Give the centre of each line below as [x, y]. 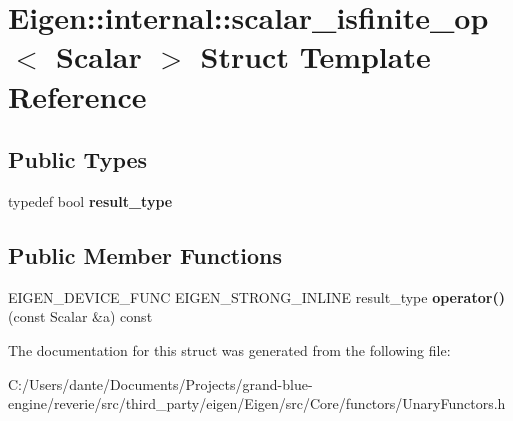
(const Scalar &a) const [80, 316]
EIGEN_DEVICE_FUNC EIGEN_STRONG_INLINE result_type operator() [256, 296]
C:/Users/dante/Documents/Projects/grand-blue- [160, 383]
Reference [77, 95]
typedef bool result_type [90, 200]
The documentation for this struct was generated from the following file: [229, 349]
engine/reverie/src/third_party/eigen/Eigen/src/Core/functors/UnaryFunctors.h [257, 403]
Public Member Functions [145, 254]
